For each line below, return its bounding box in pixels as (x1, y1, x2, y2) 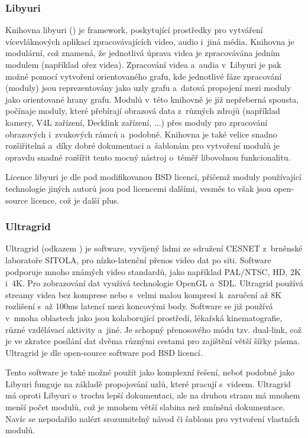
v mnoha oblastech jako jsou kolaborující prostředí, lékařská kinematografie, (5, 311, 283, 323)
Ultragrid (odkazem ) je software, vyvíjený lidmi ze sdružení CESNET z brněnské (5, 242, 303, 254)
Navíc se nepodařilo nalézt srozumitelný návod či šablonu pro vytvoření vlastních (5, 412, 300, 424)
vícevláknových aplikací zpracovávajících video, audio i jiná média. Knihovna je (5, 35, 294, 47)
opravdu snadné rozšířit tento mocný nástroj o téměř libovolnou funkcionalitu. (5, 151, 291, 163)
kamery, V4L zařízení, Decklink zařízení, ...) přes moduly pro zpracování (5, 116, 268, 128)
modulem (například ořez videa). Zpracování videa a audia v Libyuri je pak (5, 58, 281, 70)
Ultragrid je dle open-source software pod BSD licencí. (5, 346, 203, 358)
